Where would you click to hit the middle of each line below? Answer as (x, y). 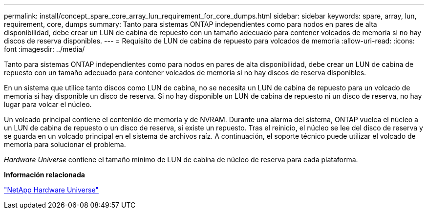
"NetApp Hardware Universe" (51, 190)
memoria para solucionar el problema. (65, 144)
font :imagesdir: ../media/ (44, 49)
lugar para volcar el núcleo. (48, 104)
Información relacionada (44, 175)
